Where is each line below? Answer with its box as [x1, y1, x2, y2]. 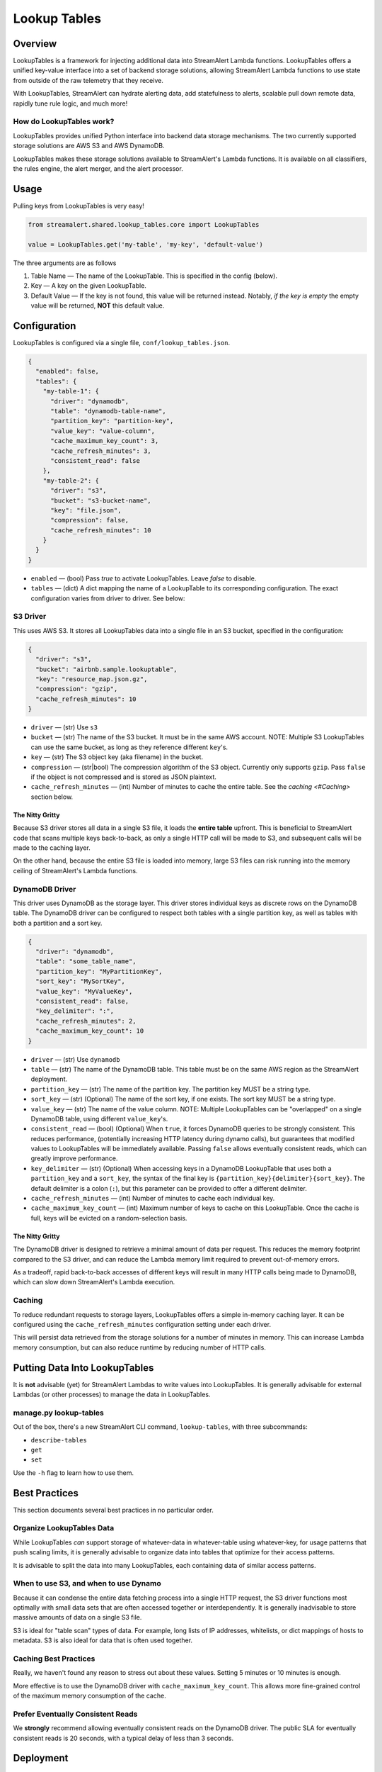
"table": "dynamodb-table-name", [50, 408, 166, 415]
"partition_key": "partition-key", [50, 417, 174, 425]
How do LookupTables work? [13, 117, 115, 127]
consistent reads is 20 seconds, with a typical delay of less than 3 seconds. [13, 1734, 234, 1742]
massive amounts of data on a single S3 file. [13, 1613, 142, 1622]
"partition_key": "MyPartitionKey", [35, 968, 163, 975]
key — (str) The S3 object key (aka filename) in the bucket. [30, 753, 204, 761]
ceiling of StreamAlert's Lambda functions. [13, 866, 138, 875]
